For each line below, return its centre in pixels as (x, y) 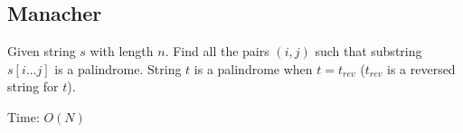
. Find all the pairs (217, 51)
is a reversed (421, 68)
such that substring (369, 51)
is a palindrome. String (118, 68)
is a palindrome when (253, 68)
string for (33, 86)
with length (122, 51)
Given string (42, 51)
